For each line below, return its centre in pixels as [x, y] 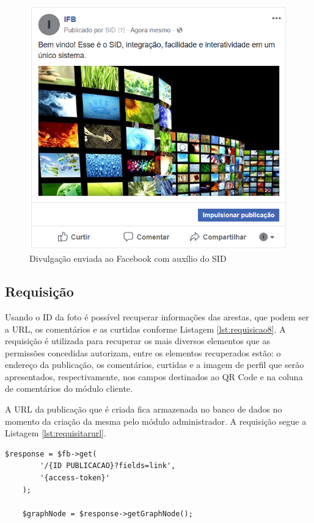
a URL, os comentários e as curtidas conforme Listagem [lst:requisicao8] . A [145, 329]
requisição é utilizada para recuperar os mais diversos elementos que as [137, 341]
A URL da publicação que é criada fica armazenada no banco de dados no [144, 409]
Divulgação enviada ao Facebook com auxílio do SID [128, 258]
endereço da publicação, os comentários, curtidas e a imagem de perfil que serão [155, 365]
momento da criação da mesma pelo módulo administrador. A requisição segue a [156, 421]
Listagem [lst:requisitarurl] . [56, 433]
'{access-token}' [75, 478]
